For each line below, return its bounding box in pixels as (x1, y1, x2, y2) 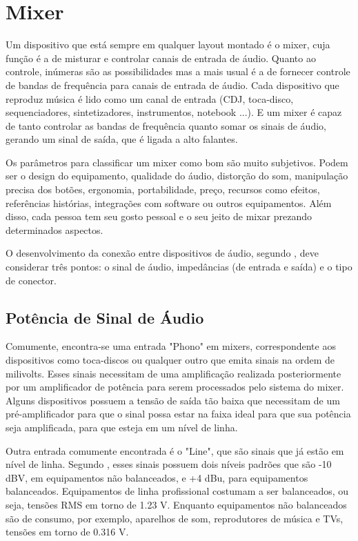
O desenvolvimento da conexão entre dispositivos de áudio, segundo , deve (6, 246, 319, 260)
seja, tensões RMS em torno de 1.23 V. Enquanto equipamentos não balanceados (6, 497, 347, 511)
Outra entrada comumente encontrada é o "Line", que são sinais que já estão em (6, 443, 344, 458)
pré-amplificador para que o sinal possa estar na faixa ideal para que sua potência (6, 406, 351, 421)
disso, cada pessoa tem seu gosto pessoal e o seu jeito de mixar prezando (6, 209, 312, 224)
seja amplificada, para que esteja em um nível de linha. (6, 420, 238, 434)
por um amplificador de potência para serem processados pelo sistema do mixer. (6, 380, 344, 394)
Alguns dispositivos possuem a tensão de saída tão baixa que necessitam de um (6, 393, 340, 407)
